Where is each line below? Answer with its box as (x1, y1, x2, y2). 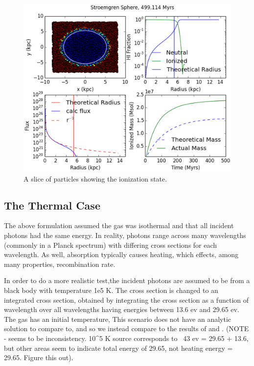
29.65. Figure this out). (4, 352, 73, 363)
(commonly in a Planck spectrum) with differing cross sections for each (4, 239, 217, 250)
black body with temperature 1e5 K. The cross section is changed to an (4, 285, 218, 295)
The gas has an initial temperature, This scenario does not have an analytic (4, 314, 231, 324)
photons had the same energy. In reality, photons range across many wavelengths (4, 230, 246, 240)
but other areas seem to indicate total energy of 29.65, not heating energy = (4, 342, 233, 353)
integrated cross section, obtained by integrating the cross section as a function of (4, 294, 249, 305)
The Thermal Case (4, 197, 100, 212)
